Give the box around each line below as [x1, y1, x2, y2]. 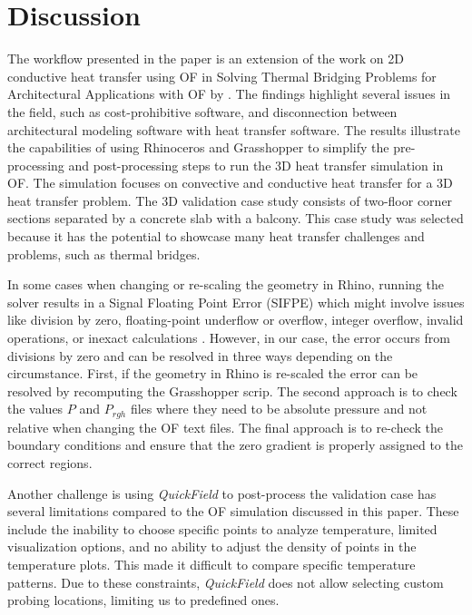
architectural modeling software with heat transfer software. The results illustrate [7, 120, 460, 139]
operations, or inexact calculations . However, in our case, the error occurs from [7, 328, 450, 347]
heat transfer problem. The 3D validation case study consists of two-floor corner [7, 190, 453, 210]
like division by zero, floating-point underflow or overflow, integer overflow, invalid [7, 310, 464, 329]
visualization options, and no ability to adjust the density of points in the [7, 537, 417, 556]
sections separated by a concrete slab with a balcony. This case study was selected [7, 209, 464, 228]
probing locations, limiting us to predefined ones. [7, 591, 280, 610]
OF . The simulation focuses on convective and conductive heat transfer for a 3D [7, 173, 453, 192]
